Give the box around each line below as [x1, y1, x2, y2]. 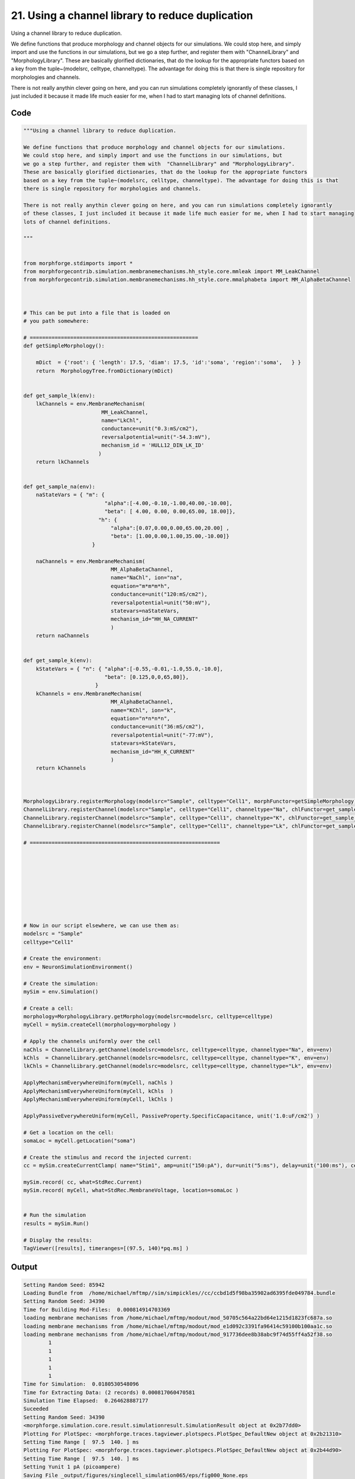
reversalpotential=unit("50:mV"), [110, 599, 211, 606]
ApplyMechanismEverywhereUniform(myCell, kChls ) [23, 1087, 174, 1094]
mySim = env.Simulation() [23, 988, 99, 995]
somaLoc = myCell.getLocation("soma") [23, 1137, 136, 1144]
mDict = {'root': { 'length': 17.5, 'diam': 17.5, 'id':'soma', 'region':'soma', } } [35, 359, 301, 366]
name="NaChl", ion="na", [110, 574, 183, 581]
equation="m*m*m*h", [110, 583, 170, 589]
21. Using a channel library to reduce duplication [11, 9, 253, 22]
